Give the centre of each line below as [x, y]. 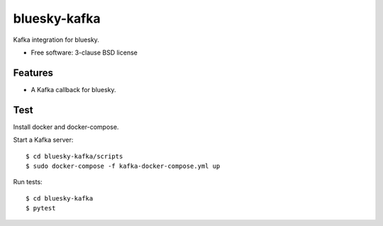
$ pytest [41, 208]
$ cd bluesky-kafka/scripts [74, 156]
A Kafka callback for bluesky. [73, 89]
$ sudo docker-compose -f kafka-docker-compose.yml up [123, 166]
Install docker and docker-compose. [66, 127]
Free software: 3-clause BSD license [84, 52]
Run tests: [28, 182]
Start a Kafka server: [43, 140]
